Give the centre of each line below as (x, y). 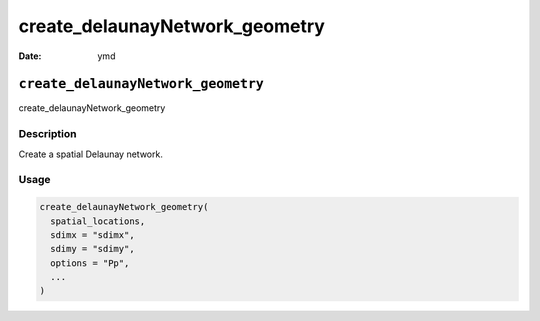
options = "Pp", (90, 263)
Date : (30, 56)
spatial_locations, (98, 221)
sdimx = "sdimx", (92, 234)
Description (47, 134)
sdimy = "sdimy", (92, 249)
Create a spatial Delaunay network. (91, 154)
